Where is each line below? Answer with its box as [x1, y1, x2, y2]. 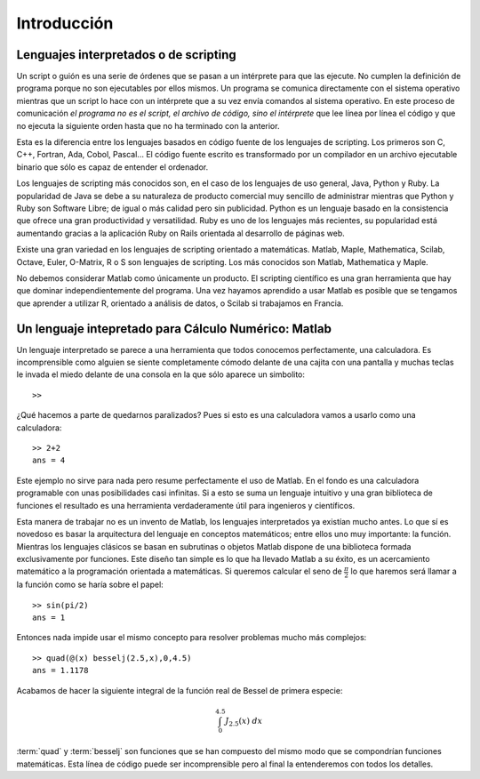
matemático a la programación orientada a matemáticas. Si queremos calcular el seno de [16, 566, 342, 577]
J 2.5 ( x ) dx [225, 716, 263, 728]
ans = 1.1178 [32, 665, 89, 676]
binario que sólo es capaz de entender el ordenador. [16, 161, 209, 173]
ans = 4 [32, 455, 66, 466]
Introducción [16, 13, 114, 33]
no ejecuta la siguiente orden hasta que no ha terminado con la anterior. [16, 120, 280, 131]
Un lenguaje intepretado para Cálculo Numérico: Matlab [16, 321, 332, 336]
